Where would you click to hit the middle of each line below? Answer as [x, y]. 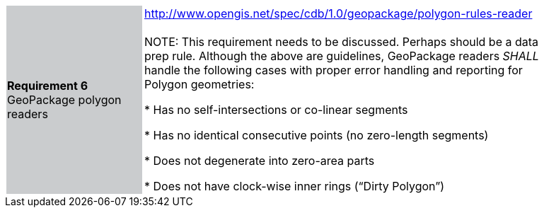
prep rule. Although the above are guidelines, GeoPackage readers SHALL [342, 56]
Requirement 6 [48, 86]
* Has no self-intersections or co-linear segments [276, 110]
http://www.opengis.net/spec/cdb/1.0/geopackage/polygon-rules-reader [338, 13]
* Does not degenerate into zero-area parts [260, 161]
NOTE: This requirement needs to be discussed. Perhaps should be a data [342, 42]
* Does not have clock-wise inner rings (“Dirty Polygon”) [295, 186]
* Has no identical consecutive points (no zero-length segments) [317, 135]
